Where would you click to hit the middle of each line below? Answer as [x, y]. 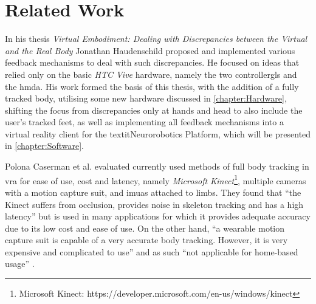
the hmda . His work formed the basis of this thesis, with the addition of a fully [152, 86]
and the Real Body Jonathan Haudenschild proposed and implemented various [150, 50]
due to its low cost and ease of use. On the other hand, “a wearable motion [145, 228]
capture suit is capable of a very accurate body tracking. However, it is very [146, 240]
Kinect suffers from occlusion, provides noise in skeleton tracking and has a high [154, 204]
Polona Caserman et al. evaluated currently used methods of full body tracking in [157, 166]
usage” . [20, 264]
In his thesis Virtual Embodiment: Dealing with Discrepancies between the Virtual [156, 39]
